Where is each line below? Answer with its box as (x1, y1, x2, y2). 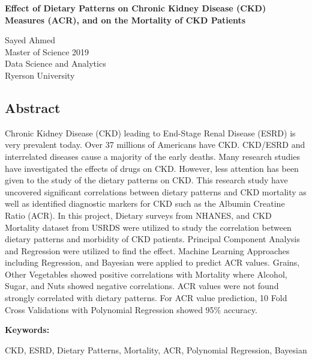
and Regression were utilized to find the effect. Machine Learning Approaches (5, 244, 290, 257)
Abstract (5, 98, 61, 117)
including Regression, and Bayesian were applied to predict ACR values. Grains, (5, 256, 300, 269)
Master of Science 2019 (5, 45, 89, 58)
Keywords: (5, 323, 50, 336)
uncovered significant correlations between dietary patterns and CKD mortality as (5, 185, 307, 198)
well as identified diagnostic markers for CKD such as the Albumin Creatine (5, 197, 285, 210)
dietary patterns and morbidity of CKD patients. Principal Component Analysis (5, 233, 300, 245)
